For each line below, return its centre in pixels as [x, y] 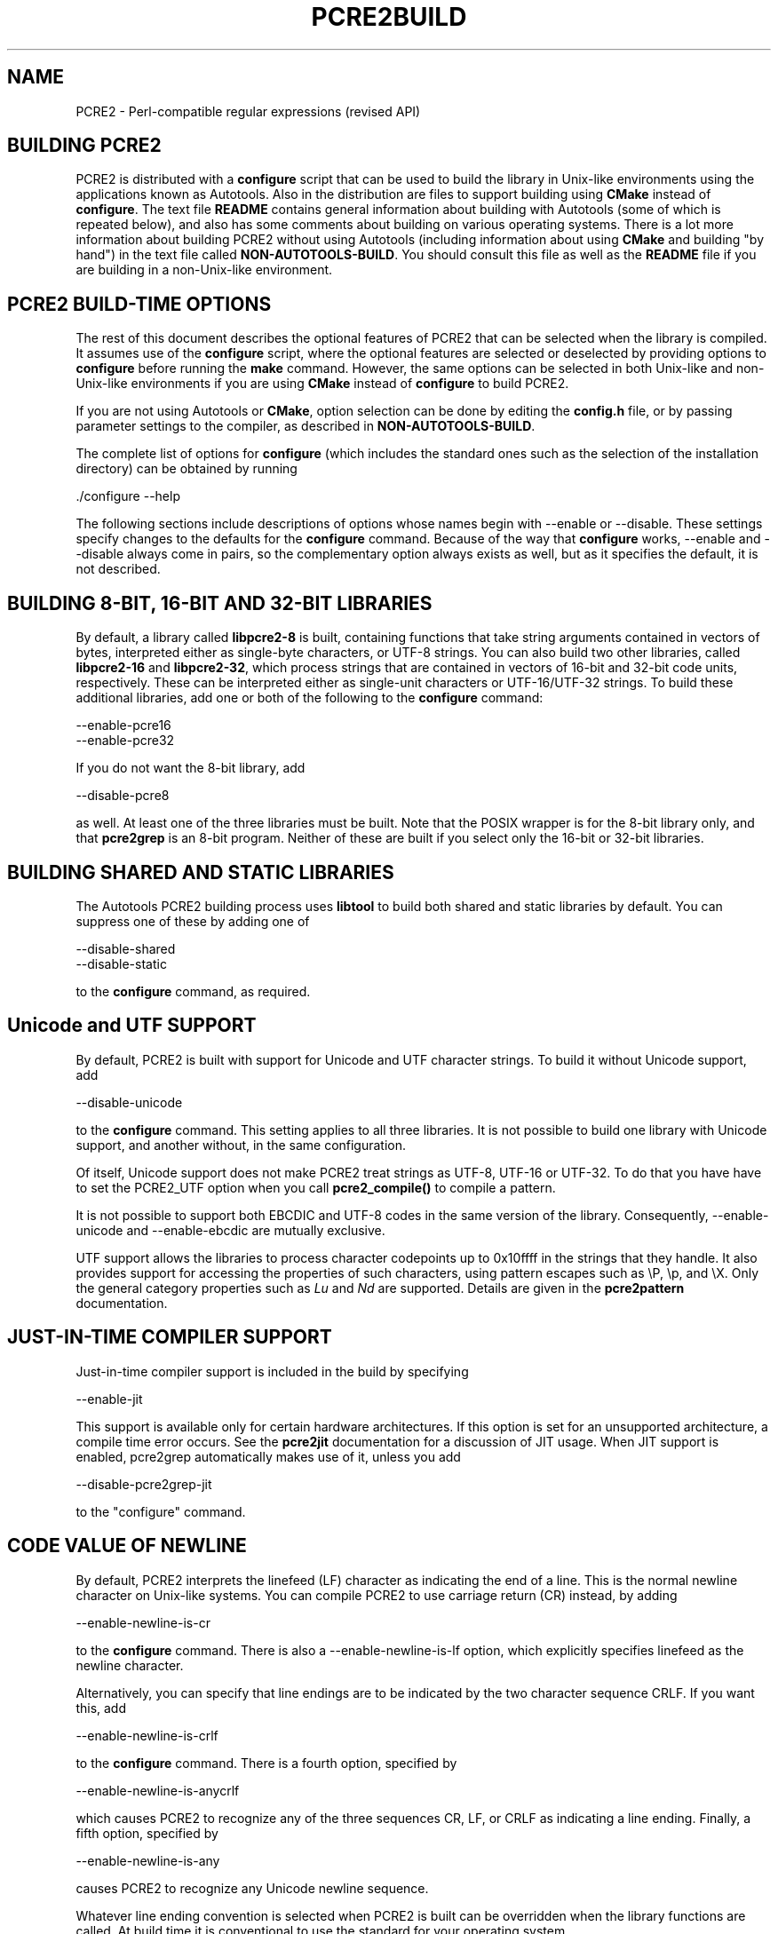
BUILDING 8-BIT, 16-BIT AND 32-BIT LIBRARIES [220, 603]
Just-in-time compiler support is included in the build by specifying [272, 1371]
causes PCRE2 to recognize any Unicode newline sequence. [252, 1888]
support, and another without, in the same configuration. [241, 1145]
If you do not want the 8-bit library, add [191, 768]
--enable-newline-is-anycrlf [158, 1790]
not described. [118, 569]
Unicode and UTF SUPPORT [132, 1026]
